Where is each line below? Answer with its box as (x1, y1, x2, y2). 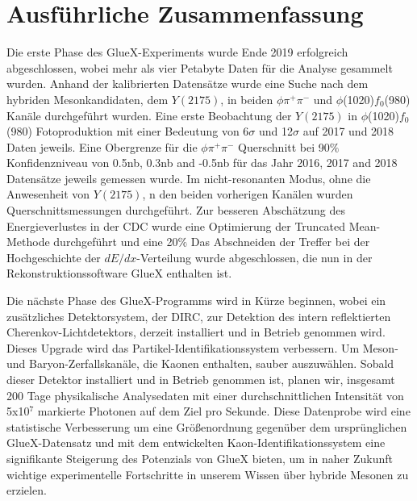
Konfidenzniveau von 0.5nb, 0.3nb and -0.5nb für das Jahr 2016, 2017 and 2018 (6, 154, 398, 171)
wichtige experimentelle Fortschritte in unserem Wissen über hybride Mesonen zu (6, 466, 409, 482)
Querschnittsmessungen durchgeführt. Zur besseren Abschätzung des (6, 202, 346, 219)
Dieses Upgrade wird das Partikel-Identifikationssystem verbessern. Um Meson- (6, 339, 398, 356)
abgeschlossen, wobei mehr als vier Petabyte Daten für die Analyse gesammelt (6, 59, 393, 76)
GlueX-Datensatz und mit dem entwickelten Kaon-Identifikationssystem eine (6, 434, 386, 451)
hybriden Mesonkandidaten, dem (6, 90, 169, 107)
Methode (6, 233, 50, 250)
